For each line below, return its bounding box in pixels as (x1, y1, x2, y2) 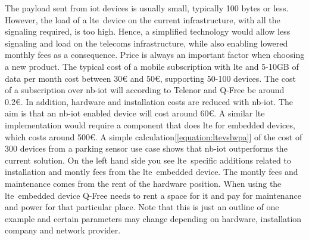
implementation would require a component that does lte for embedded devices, (5, 118, 295, 131)
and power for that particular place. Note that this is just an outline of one (5, 201, 279, 213)
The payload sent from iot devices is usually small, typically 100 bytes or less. (5, 2, 289, 14)
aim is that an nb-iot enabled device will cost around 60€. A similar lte (5, 107, 265, 119)
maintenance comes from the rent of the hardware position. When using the (5, 177, 282, 189)
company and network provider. (5, 224, 121, 236)
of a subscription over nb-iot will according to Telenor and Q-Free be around (5, 84, 285, 96)
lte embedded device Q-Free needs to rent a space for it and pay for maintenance (5, 189, 301, 201)
